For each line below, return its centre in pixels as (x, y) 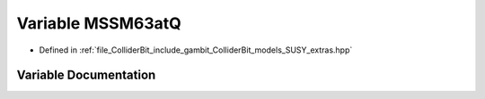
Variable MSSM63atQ (99, 23)
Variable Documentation (86, 75)
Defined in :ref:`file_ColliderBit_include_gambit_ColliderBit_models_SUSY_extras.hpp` (196, 50)
